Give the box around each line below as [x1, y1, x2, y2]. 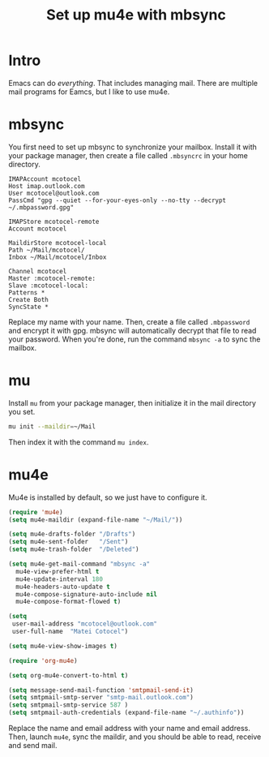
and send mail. [8, 741, 58, 750]
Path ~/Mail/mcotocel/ [8, 246, 85, 254]
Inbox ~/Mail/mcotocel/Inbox [8, 253, 107, 261]
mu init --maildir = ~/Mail [8, 422, 96, 431]
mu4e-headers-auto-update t [15, 583, 111, 591]
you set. [8, 406, 36, 416]
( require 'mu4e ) [8, 508, 63, 516]
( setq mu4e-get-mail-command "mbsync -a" [8, 560, 151, 568]
